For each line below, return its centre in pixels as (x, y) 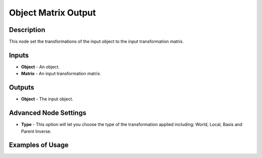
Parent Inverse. (36, 131)
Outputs (22, 87)
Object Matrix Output (53, 13)
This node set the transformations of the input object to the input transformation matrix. (96, 42)
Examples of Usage (39, 145)
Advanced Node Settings (48, 113)
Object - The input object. (47, 99)
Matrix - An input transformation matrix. (61, 74)
